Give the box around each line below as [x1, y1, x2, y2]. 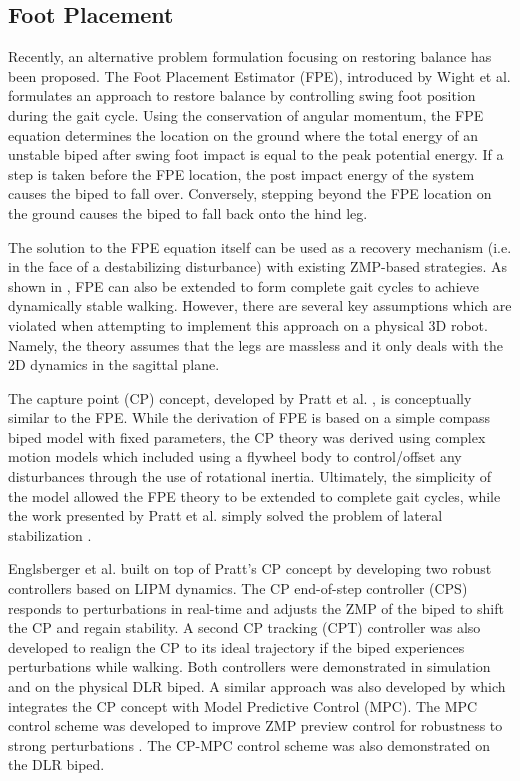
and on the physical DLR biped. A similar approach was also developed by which [8, 676, 506, 697]
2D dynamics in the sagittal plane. [8, 354, 220, 375]
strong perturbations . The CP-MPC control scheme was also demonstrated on [8, 734, 491, 755]
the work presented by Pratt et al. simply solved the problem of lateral [8, 505, 443, 526]
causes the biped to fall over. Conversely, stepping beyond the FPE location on [8, 183, 492, 204]
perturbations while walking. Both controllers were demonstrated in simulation [8, 656, 491, 677]
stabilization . [8, 524, 92, 545]
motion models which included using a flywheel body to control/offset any [8, 446, 462, 467]
